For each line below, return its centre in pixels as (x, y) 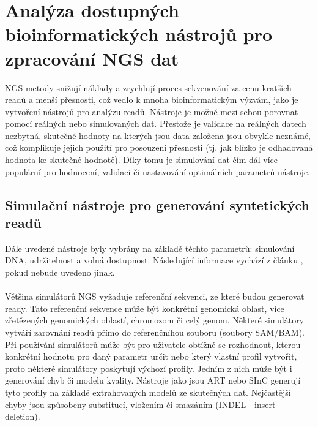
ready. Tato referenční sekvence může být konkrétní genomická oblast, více (145, 308)
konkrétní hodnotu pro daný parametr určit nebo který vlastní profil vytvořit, (151, 356)
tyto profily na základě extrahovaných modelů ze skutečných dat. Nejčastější (148, 392)
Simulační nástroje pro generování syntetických (157, 204)
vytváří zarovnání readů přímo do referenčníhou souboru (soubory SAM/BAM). (155, 332)
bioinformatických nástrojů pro (139, 34)
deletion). (23, 416)
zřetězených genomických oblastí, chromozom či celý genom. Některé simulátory (155, 320)
